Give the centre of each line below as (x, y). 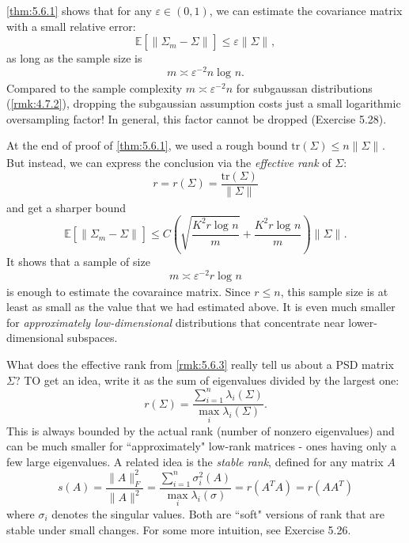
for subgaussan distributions (304, 87)
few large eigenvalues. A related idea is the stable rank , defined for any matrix (195, 461)
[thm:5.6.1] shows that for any (79, 10)
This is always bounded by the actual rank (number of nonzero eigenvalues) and (201, 430)
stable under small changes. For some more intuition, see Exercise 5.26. (179, 529)
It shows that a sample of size (78, 262)
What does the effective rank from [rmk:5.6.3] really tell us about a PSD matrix (200, 364)
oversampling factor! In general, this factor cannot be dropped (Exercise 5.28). (197, 118)
